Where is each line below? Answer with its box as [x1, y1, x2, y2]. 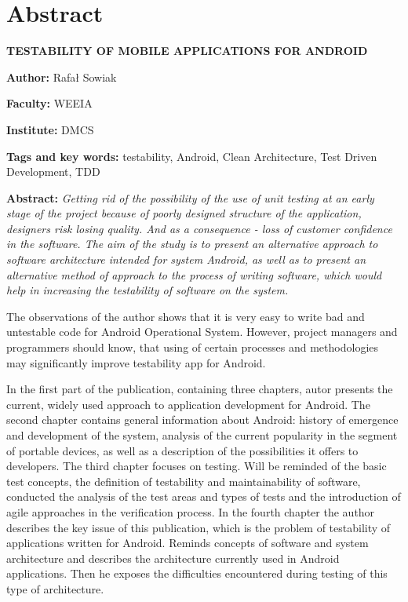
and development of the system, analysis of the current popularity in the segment [6, 427, 398, 443]
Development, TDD [6, 163, 100, 180]
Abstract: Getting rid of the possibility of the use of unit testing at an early [6, 189, 374, 206]
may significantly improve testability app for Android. [6, 354, 266, 370]
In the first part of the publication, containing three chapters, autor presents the [6, 381, 393, 397]
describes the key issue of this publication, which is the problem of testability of [6, 519, 391, 535]
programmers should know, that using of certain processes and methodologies [6, 339, 379, 356]
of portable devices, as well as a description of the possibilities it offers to [6, 442, 359, 458]
